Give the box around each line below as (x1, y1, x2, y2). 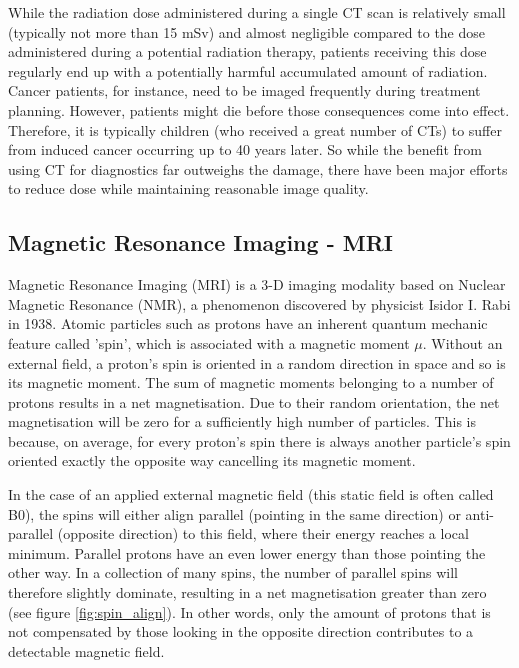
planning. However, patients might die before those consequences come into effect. (8, 99, 510, 120)
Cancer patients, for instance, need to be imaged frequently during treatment (8, 80, 481, 101)
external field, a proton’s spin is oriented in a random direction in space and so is (8, 352, 506, 373)
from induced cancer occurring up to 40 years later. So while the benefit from (8, 139, 483, 160)
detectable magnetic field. (8, 640, 165, 661)
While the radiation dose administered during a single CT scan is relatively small (8, 2, 506, 22)
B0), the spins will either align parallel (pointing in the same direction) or (8, 503, 461, 524)
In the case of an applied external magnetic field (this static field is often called (8, 484, 494, 505)
